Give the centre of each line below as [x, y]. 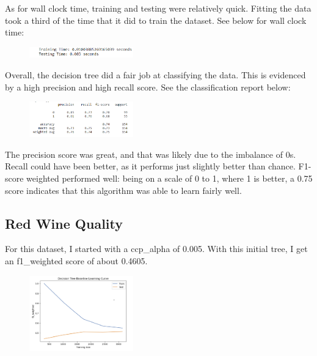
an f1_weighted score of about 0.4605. [76, 261]
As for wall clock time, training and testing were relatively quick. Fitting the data [158, 8]
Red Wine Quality [64, 223]
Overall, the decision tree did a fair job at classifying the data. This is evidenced [155, 75]
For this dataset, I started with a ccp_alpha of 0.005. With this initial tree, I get [156, 249]
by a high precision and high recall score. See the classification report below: [148, 87]
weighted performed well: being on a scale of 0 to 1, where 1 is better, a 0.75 [169, 178]
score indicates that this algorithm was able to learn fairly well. [123, 190]
